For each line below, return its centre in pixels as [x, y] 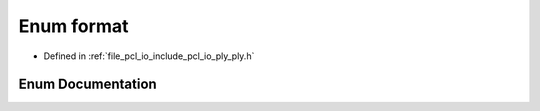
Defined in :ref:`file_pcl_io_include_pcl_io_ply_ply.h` [149, 56]
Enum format [73, 26]
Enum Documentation [87, 84]
